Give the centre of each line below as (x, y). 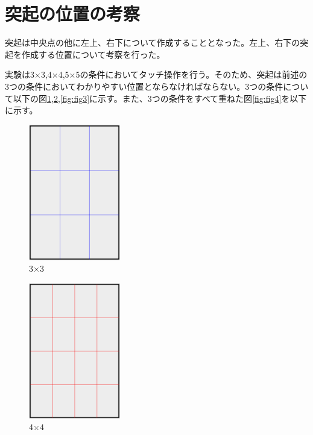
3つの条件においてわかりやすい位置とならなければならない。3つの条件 (144, 86)
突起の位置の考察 (73, 14)
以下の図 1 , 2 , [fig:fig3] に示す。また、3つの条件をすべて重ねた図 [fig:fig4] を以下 (160, 98)
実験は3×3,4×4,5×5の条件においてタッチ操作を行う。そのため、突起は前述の (156, 74)
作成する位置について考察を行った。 (93, 54)
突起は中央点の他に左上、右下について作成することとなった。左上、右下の (153, 42)
